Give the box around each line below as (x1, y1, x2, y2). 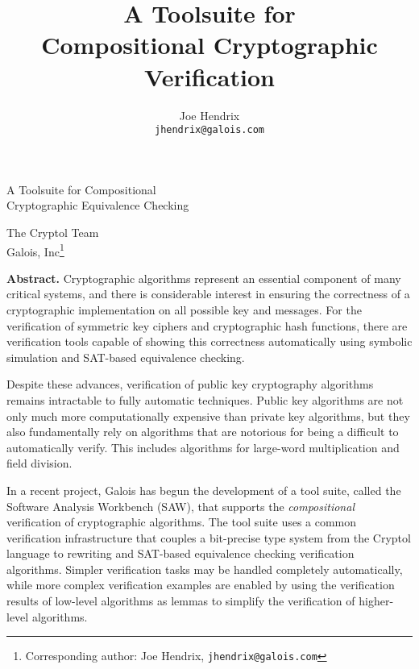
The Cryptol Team (6, 223, 99, 240)
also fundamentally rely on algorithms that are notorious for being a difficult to (6, 423, 399, 440)
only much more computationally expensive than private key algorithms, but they (6, 407, 410, 424)
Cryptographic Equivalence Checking (6, 197, 189, 214)
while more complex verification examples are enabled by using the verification (6, 576, 395, 593)
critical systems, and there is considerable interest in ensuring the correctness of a (6, 285, 410, 302)
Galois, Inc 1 (6, 240, 64, 260)
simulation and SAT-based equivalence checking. (6, 348, 245, 365)
